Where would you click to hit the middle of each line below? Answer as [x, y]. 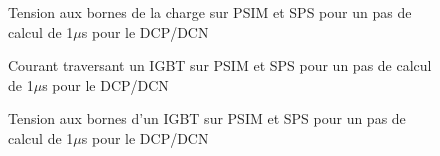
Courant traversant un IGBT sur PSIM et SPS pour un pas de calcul [220, 65]
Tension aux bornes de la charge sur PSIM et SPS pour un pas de [210, 12]
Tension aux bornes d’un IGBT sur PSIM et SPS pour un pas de [207, 118]
